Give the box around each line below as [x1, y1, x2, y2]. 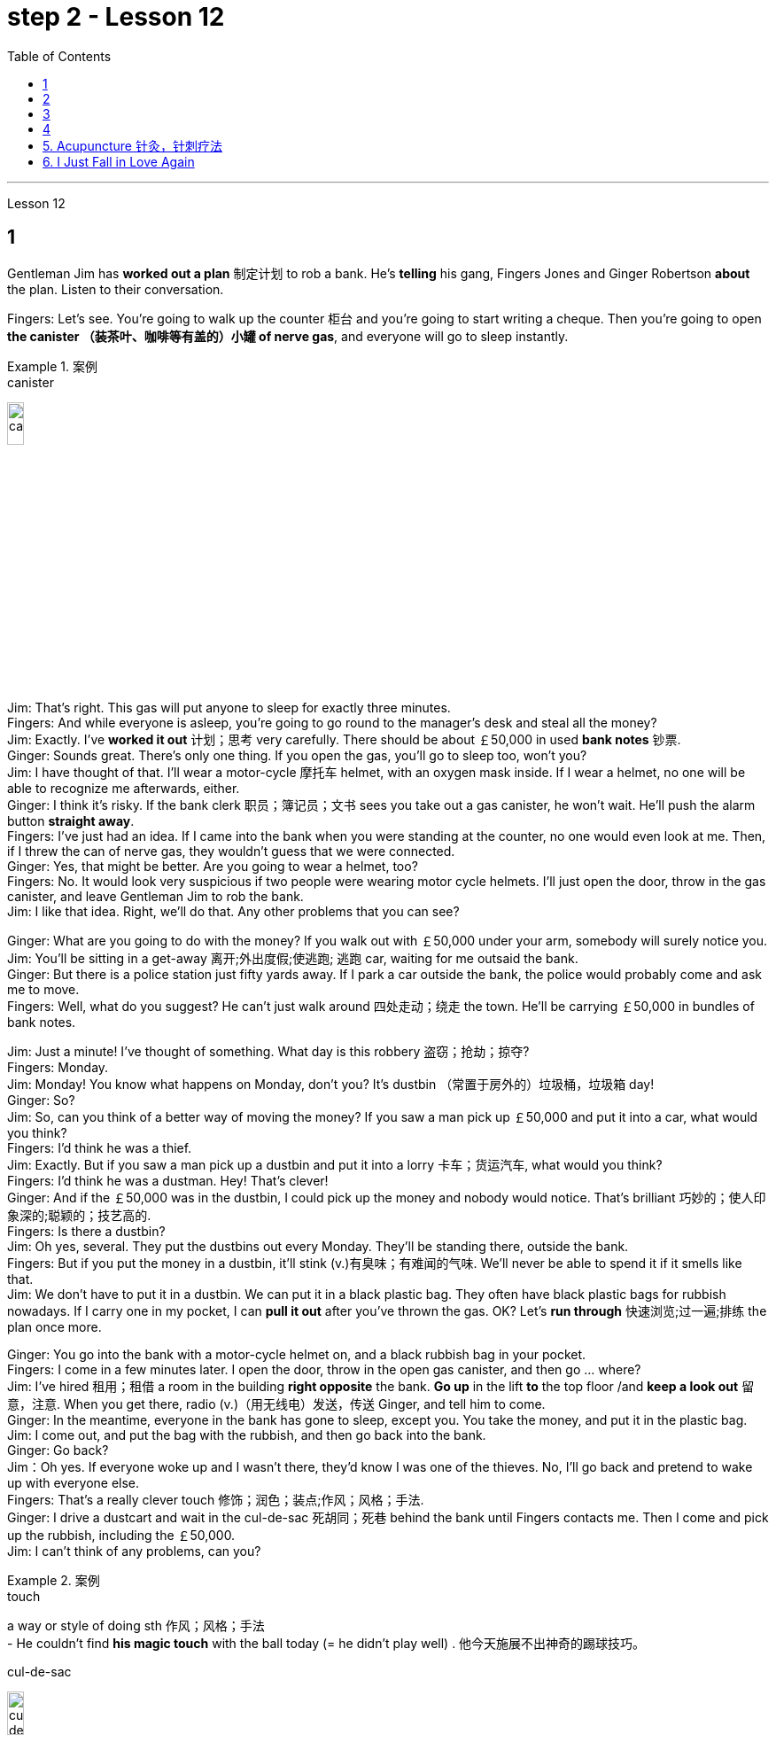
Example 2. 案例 [7, 1573, 100, 1589]
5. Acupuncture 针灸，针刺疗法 [43, 137, 222, 153]
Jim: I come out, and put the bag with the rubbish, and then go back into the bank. [7, 1427, 486, 1443]
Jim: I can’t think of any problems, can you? [7, 1544, 261, 1559]
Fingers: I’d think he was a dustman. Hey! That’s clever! [7, 1173, 329, 1189]
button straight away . [7, 813, 135, 829]
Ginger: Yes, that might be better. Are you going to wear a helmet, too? [7, 859, 418, 875]
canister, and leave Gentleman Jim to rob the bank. [7, 889, 304, 905]
